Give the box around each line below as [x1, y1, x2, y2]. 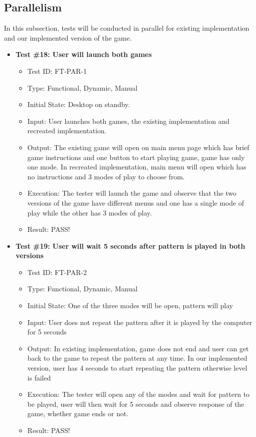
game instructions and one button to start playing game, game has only [27, 152, 245, 162]
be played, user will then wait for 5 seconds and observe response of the [27, 398, 245, 409]
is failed [27, 372, 51, 382]
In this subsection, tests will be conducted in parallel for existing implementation [4, 23, 250, 33]
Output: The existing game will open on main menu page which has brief [27, 142, 250, 152]
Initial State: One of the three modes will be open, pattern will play [27, 300, 233, 311]
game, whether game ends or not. [27, 408, 128, 419]
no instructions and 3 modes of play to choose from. [27, 171, 185, 181]
